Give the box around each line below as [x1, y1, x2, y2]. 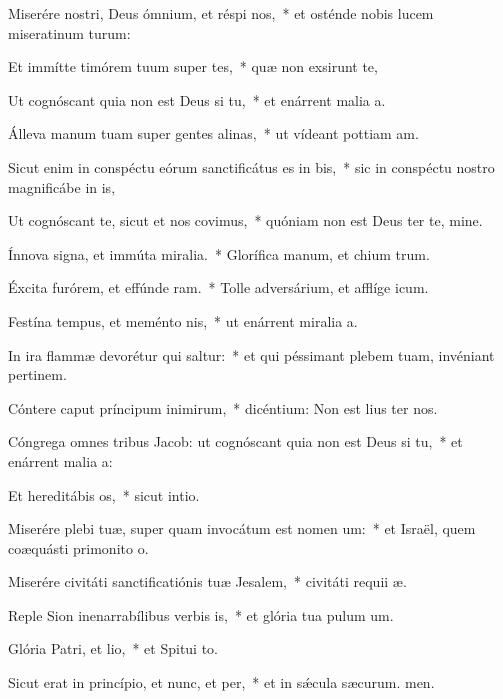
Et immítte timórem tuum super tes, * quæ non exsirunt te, [8, 56, 378, 77]
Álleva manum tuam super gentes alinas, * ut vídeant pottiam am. [8, 123, 419, 144]
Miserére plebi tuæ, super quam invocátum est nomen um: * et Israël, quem [8, 518, 476, 539]
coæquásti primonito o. [8, 537, 149, 558]
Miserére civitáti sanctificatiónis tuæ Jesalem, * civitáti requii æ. [8, 571, 407, 592]
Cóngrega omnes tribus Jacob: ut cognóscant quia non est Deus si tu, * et [8, 431, 463, 452]
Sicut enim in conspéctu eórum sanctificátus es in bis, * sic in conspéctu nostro [8, 156, 495, 177]
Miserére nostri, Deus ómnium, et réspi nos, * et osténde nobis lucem [8, 3, 434, 23]
